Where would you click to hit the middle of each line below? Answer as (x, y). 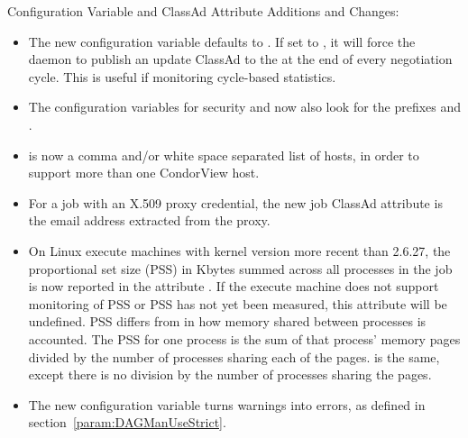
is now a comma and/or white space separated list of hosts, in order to (224, 155)
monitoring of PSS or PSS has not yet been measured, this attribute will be (238, 303)
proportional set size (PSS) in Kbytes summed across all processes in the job (240, 268)
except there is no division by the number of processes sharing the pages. (230, 374)
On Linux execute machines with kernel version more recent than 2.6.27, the (239, 250)
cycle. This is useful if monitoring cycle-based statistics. (182, 76)
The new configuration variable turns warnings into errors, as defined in (227, 404)
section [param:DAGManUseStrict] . (127, 422)
